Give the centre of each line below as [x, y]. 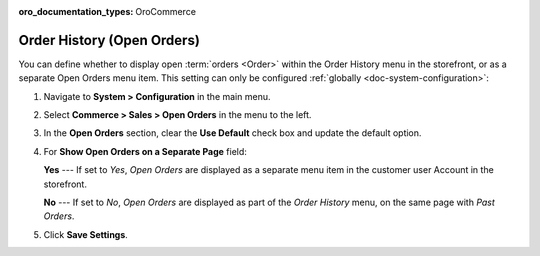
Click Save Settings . [86, 234]
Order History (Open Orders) [109, 40]
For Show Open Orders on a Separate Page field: [145, 151]
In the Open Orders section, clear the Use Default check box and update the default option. [232, 133]
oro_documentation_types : [76, 11]
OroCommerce [166, 11]
